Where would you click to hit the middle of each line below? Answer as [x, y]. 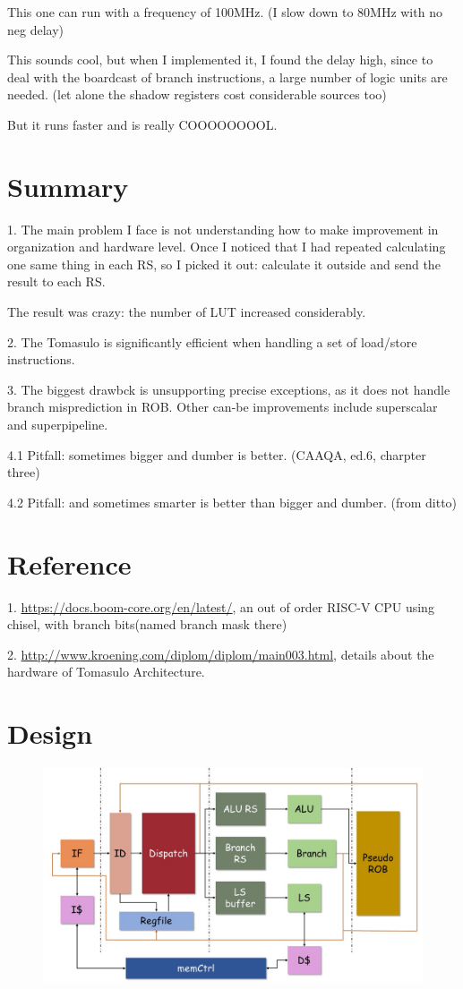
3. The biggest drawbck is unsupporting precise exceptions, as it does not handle [229, 389]
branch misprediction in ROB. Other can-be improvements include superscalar [223, 407]
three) [24, 472]
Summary [68, 186]
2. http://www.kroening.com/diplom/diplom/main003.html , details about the [221, 654]
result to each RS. [56, 281]
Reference [69, 563]
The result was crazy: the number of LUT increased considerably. [187, 312]
